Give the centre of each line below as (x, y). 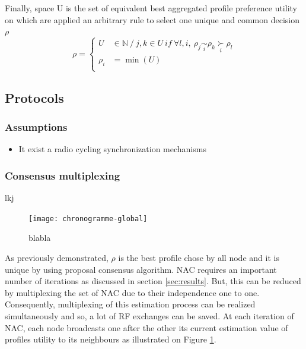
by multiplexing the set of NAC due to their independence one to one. (132, 292)
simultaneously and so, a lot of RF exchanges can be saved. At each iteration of (149, 316)
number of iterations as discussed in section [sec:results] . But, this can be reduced (153, 281)
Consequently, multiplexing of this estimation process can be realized (130, 304)
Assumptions (36, 127)
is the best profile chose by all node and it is (199, 258)
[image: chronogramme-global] (88, 218)
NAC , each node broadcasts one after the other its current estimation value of (146, 327)
